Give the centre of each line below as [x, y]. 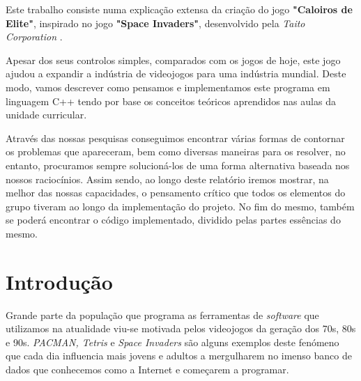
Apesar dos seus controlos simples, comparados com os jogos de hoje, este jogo [173, 60]
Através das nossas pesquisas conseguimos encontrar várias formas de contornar [175, 138]
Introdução [59, 281]
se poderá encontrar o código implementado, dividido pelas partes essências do [173, 220]
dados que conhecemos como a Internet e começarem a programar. [147, 369]
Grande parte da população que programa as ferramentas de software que [162, 314]
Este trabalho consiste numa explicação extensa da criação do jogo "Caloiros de [179, 9]
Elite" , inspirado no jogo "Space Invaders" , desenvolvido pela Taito [155, 23]
